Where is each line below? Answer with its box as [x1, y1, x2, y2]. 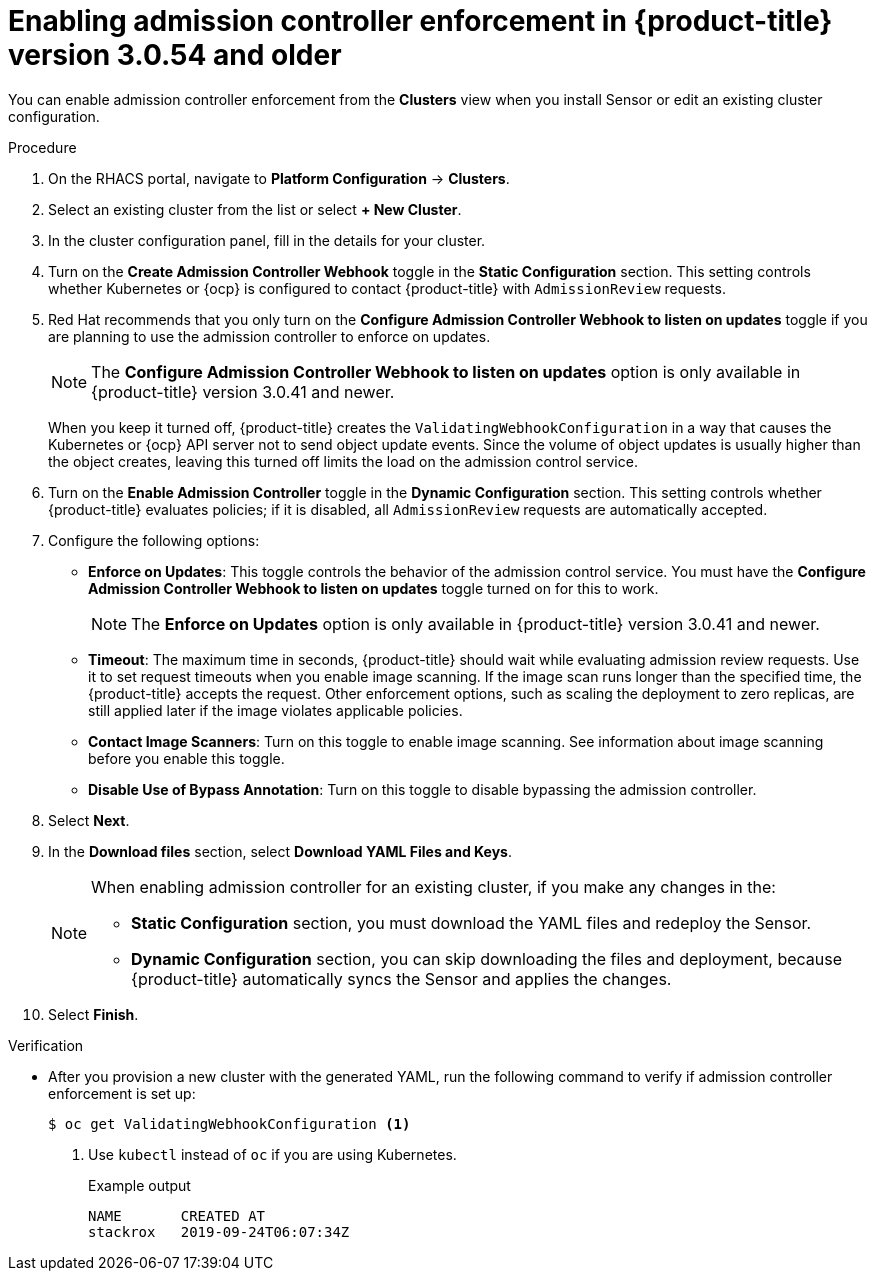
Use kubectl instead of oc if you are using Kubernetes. [88, 1145, 457, 1163]
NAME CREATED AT [88, 1207, 266, 1224]
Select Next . [48, 811, 130, 829]
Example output [88, 1176, 191, 1194]
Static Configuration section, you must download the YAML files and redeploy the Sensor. [131, 912, 812, 933]
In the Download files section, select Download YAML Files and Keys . [48, 842, 513, 860]
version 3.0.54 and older [8, 38, 342, 72]
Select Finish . [48, 1005, 139, 1023]
